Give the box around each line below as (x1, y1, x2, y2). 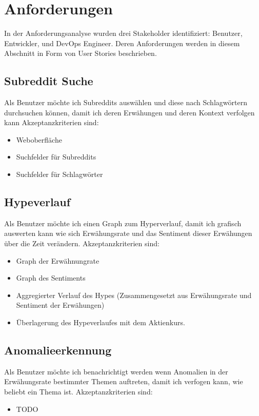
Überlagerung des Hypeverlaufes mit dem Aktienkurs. (16, 317, 185, 328)
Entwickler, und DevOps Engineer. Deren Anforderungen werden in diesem (4, 37, 240, 48)
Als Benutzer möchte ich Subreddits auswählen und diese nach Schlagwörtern (4, 97, 247, 108)
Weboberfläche (16, 134, 62, 145)
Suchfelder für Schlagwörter (16, 169, 103, 180)
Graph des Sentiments (16, 272, 86, 283)
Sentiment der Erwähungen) (16, 300, 105, 310)
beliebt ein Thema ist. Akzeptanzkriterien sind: (4, 386, 153, 397)
